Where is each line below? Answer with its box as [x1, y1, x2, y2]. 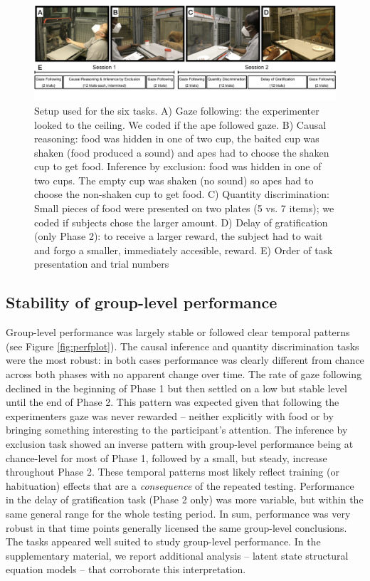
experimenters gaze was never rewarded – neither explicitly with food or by [6, 408, 334, 423]
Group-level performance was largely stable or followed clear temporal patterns [6, 325, 350, 340]
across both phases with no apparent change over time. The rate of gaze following [6, 367, 362, 382]
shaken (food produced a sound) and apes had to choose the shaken [34, 145, 329, 159]
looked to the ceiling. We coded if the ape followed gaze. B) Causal [34, 117, 327, 132]
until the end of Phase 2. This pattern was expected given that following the [6, 394, 339, 409]
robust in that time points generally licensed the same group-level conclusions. [6, 520, 347, 535]
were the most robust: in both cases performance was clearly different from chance [6, 352, 364, 367]
